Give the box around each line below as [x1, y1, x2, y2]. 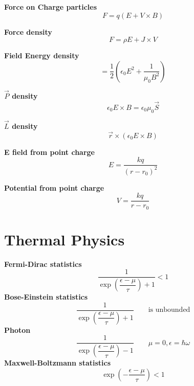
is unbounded [148, 306, 190, 314]
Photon [4, 324, 31, 335]
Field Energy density [4, 50, 79, 61]
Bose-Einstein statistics [4, 291, 88, 302]
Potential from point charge [4, 182, 104, 193]
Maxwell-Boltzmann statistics [4, 357, 111, 368]
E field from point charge [4, 146, 95, 157]
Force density [4, 26, 52, 37]
